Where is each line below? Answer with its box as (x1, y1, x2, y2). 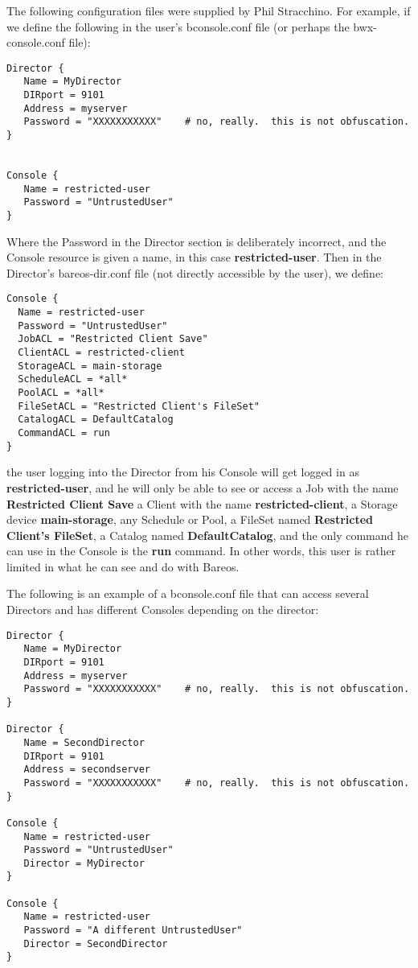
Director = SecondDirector (23, 937, 168, 949)
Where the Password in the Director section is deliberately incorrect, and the (6, 233, 387, 249)
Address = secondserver (23, 764, 150, 776)
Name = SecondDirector (23, 736, 145, 748)
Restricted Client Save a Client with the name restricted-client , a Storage (6, 495, 398, 512)
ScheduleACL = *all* (18, 373, 128, 385)
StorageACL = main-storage (18, 360, 162, 372)
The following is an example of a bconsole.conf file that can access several (6, 585, 369, 602)
